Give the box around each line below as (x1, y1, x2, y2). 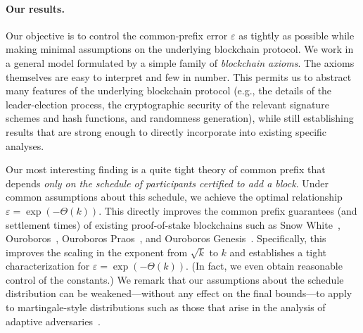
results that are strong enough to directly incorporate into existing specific (6, 124, 327, 139)
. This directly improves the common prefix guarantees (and (98, 203, 357, 218)
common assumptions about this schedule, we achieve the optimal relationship (6, 189, 343, 204)
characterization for (6, 258, 90, 273)
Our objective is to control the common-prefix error (6, 27, 228, 42)
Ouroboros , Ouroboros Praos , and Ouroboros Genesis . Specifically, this (6, 231, 326, 246)
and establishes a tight (229, 244, 327, 259)
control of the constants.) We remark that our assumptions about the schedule (6, 272, 344, 287)
